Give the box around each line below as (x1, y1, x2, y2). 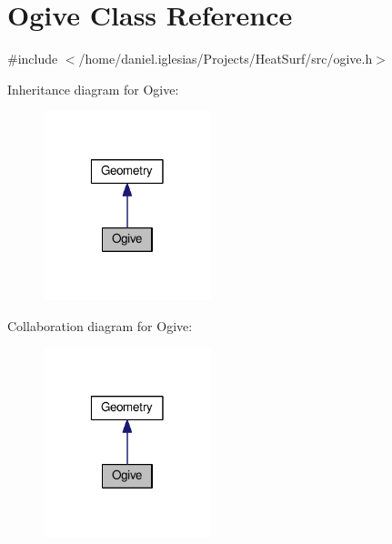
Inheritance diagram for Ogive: (7, 79, 179, 98)
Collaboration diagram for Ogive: (7, 316, 193, 335)
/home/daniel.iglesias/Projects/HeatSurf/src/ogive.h (78, 49, 373, 68)
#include (7, 49, 58, 68)
